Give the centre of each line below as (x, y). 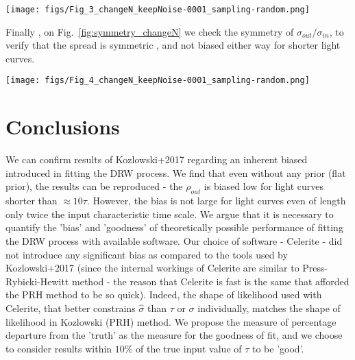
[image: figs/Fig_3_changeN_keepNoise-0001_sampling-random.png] (158, 10)
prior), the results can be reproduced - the (94, 186)
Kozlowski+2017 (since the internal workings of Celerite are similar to (152, 268)
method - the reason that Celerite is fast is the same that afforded (211, 281)
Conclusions (63, 127)
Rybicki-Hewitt (37, 281)
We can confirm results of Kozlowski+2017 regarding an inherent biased (157, 159)
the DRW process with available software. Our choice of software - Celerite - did (174, 240)
